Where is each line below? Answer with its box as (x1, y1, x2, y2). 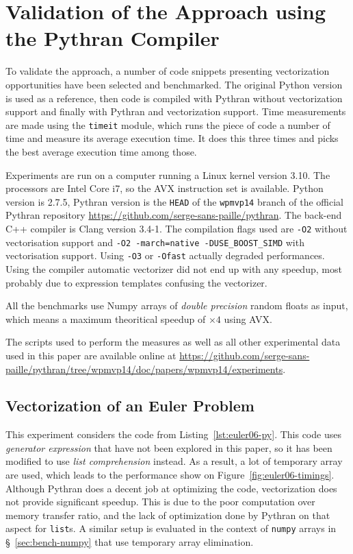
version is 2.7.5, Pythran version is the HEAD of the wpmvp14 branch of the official (5, 194, 343, 208)
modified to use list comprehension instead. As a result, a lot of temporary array (5, 454, 343, 468)
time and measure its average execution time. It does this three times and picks (5, 131, 339, 145)
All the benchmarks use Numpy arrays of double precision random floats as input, (5, 298, 348, 313)
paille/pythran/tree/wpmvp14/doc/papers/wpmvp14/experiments (5, 361, 283, 376)
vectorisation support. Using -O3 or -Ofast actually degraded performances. (5, 248, 325, 263)
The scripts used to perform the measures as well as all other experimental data (5, 335, 341, 349)
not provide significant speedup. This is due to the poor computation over (5, 494, 315, 509)
